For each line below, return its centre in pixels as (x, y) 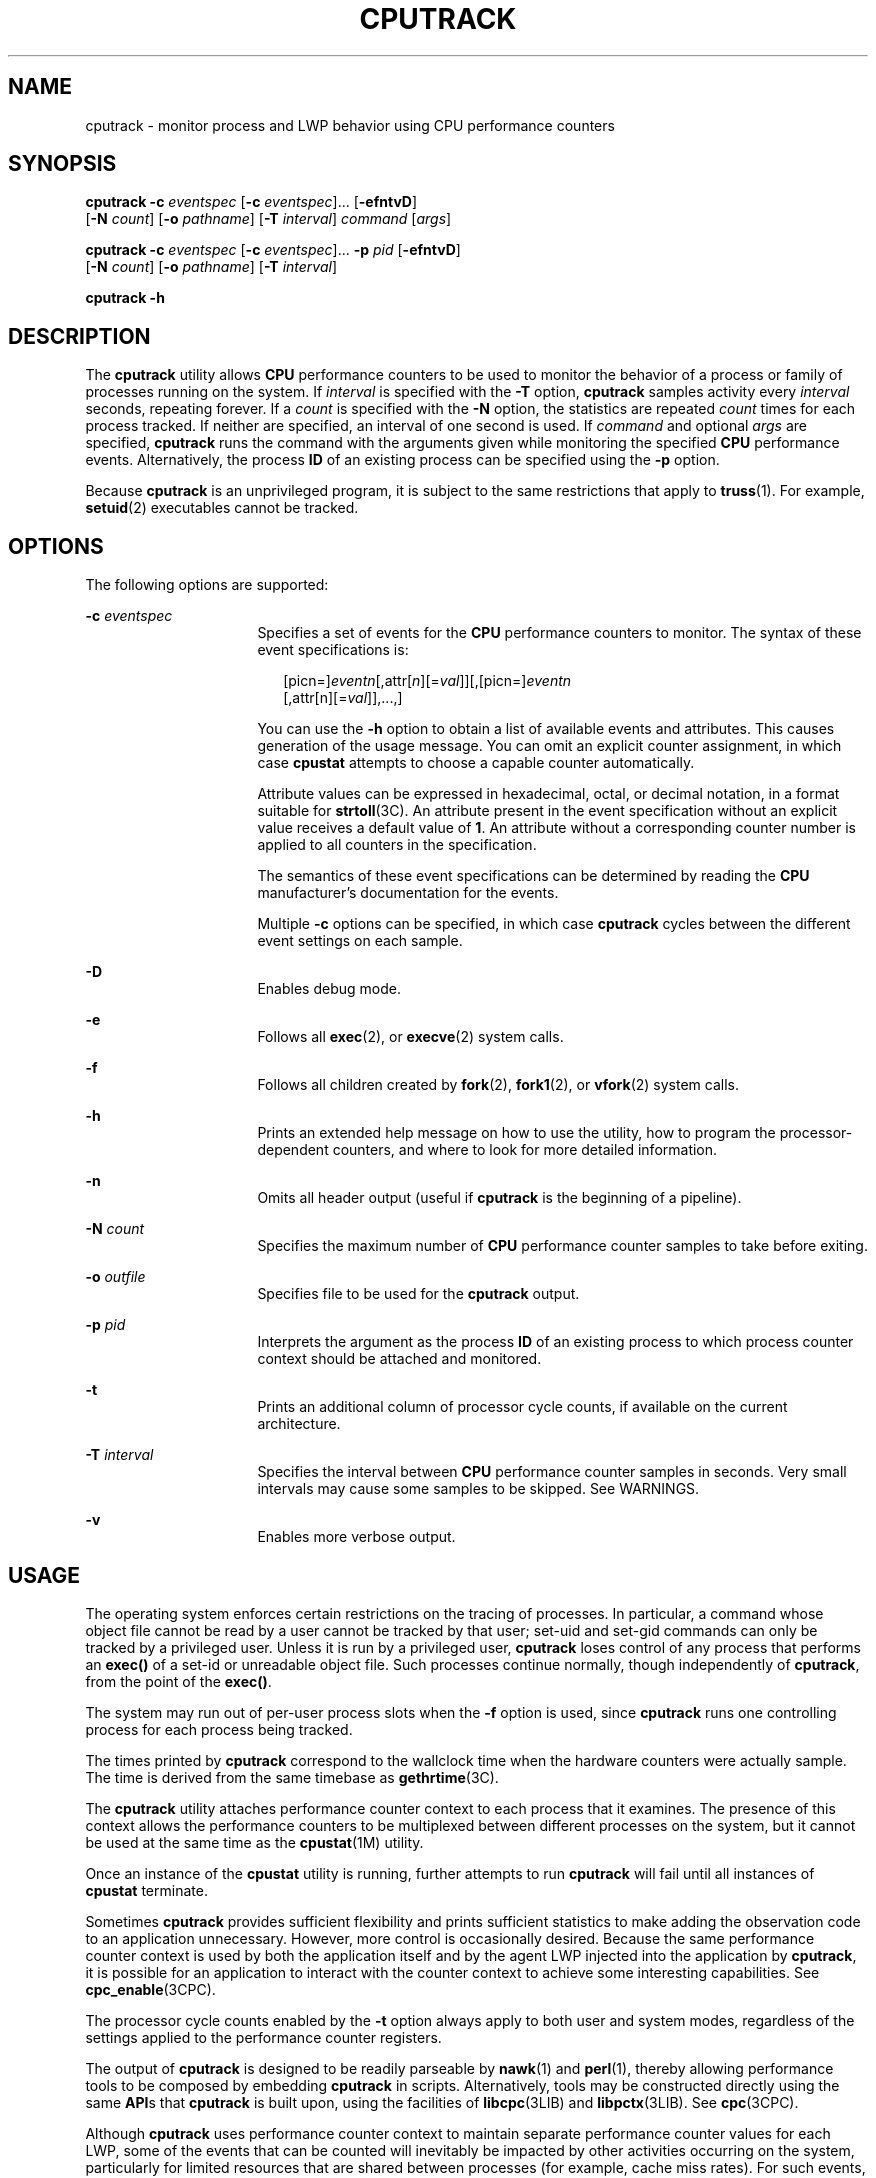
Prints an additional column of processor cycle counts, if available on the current (522, 1407)
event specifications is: (333, 650)
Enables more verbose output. (356, 1537)
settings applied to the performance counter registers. (263, 2037)
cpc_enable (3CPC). (150, 1989)
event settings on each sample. (360, 941)
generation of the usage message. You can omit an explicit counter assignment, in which (549, 746)
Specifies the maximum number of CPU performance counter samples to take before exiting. (562, 1246)
